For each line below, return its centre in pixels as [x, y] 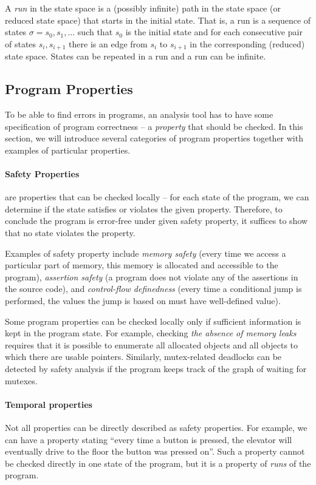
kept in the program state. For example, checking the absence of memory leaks [151, 333]
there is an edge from [108, 43]
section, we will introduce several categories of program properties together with [154, 138]
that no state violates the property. [70, 232]
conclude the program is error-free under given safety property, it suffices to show [156, 221]
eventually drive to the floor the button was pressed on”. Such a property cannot [155, 451]
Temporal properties [49, 404]
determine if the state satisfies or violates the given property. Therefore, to [144, 209]
